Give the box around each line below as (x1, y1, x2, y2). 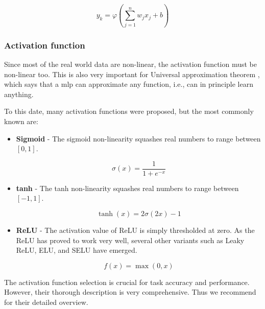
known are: (4, 115, 38, 126)
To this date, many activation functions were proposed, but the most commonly (4, 106, 254, 116)
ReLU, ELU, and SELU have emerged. (16, 245, 137, 255)
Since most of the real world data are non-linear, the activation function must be (4, 58, 257, 69)
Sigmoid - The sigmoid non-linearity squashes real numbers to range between (16, 133, 261, 144)
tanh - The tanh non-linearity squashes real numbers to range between (16, 182, 239, 193)
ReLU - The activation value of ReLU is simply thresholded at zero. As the (16, 224, 255, 235)
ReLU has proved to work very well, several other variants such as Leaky (16, 234, 245, 245)
